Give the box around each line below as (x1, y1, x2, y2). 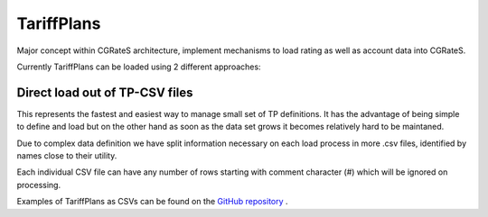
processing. (16, 179, 61, 190)
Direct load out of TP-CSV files (16, 85, 193, 100)
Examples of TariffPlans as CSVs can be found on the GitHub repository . (16, 196, 288, 207)
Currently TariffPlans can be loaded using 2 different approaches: (16, 61, 261, 72)
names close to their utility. (16, 150, 117, 161)
